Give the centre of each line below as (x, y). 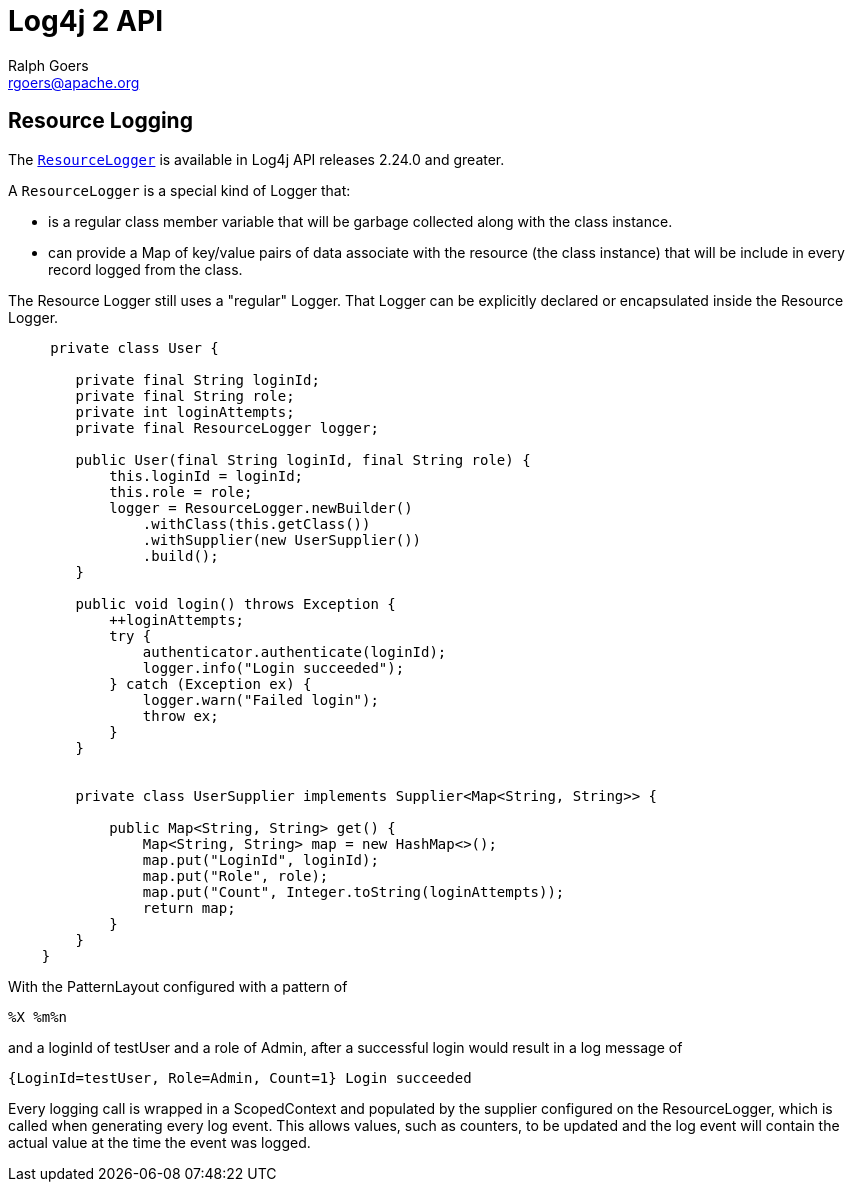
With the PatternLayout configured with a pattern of (178, 986)
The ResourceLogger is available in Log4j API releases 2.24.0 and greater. (256, 159)
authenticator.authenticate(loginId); (294, 651)
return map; (189, 907)
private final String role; (185, 395)
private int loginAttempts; (185, 411)
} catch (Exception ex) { (210, 683)
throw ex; (180, 715)
